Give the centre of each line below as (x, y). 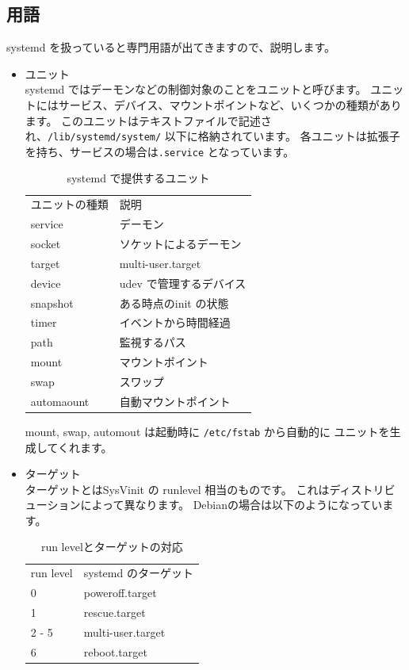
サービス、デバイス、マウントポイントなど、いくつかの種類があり (230, 104)
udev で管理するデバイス (183, 283)
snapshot (52, 302)
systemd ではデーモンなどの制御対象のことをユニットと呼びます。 (196, 89)
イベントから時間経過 (175, 322)
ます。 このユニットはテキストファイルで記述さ (148, 120)
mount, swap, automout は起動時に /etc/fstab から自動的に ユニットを (207, 431)
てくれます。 (80, 447)
